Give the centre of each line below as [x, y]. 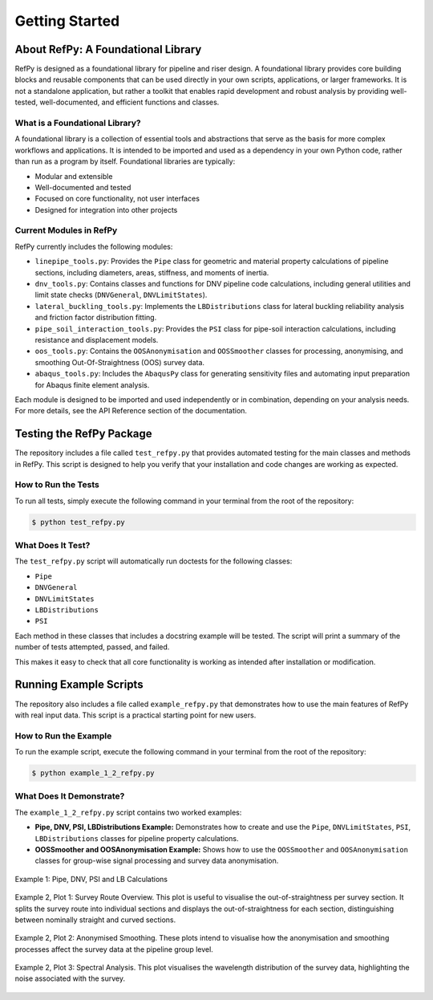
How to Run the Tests [57, 485]
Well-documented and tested [83, 187]
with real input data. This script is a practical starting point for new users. [136, 715]
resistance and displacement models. [97, 339]
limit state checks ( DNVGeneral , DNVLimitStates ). [121, 295]
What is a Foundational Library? [78, 123]
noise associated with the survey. [70, 978]
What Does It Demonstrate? [70, 796]
